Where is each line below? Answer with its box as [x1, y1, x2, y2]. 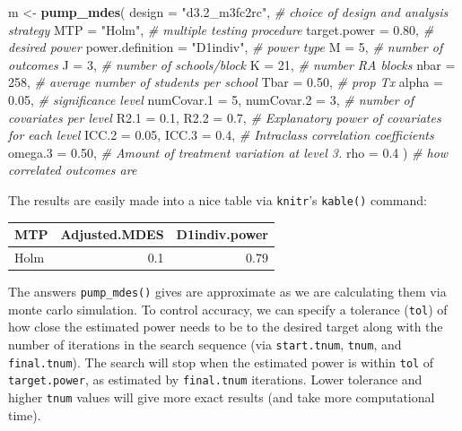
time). [8, 405, 41, 424]
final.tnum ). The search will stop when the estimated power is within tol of [8, 352, 434, 371]
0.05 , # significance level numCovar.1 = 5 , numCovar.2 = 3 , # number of [8, 90, 414, 108]
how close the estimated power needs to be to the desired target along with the [8, 317, 443, 336]
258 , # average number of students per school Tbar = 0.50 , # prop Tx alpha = [8, 73, 443, 91]
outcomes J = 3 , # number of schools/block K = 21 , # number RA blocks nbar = [8, 55, 456, 73]
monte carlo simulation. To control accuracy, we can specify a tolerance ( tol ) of [8, 299, 448, 318]
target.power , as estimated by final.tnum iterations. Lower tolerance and [8, 370, 423, 389]
